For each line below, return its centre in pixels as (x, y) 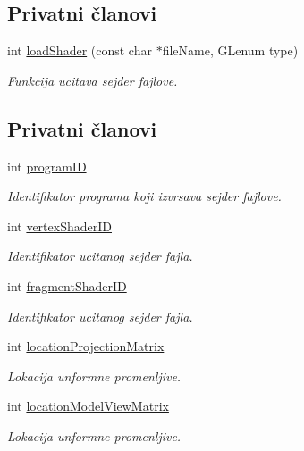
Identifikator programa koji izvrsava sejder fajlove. (144, 196)
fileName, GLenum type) (230, 50)
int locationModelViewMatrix (88, 406)
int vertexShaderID (59, 225)
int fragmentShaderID (67, 285)
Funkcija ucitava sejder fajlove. (93, 80)
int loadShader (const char (80, 50)
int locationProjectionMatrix (86, 346)
